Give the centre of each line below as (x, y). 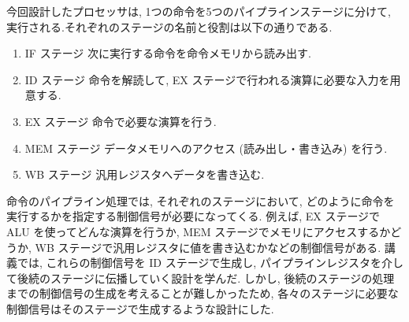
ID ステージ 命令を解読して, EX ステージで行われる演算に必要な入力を (207, 79)
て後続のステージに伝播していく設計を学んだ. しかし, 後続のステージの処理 (201, 278)
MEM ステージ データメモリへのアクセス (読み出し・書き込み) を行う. (206, 148)
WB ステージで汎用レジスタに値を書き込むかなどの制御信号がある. (208, 247)
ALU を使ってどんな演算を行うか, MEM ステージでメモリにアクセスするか (199, 231)
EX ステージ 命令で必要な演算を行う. (121, 121)
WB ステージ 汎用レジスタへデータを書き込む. (145, 174)
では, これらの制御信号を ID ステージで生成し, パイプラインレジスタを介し (210, 263)
